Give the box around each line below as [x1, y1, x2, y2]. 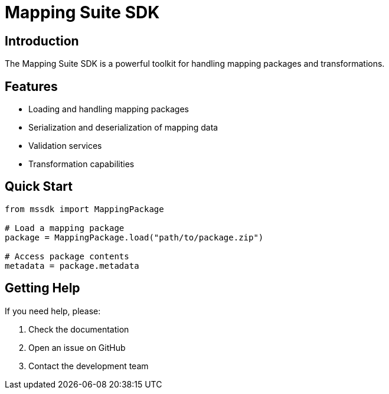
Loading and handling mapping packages [28, 104, 189, 115]
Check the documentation [28, 324, 129, 334]
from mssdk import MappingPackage [5, 204, 164, 214]
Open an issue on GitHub [28, 342, 126, 353]
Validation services [28, 141, 102, 151]
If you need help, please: [5, 305, 101, 316]
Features [5, 79, 58, 94]
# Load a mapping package [5, 223, 125, 233]
